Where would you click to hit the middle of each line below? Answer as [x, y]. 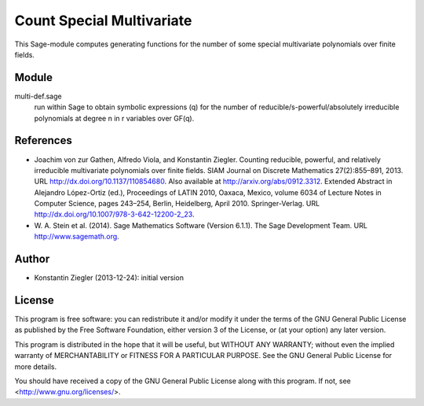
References [43, 140]
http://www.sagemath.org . [77, 237]
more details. [36, 367]
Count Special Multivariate [103, 20]
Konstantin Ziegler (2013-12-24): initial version [109, 278]
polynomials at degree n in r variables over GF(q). [114, 118]
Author [32, 259]
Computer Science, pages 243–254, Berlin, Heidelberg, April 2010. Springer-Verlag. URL [177, 204]
